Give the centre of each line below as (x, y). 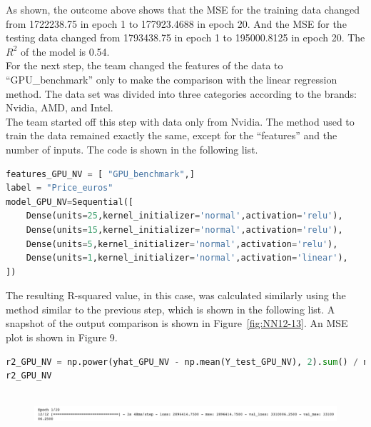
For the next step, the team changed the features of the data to (144, 65)
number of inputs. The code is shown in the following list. (132, 149)
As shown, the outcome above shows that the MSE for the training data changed (183, 9)
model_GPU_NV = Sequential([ (70, 202)
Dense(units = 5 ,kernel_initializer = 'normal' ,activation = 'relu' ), (182, 244)
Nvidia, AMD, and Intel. (60, 107)
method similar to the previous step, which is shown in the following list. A (171, 309)
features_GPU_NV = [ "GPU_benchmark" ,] (100, 174)
